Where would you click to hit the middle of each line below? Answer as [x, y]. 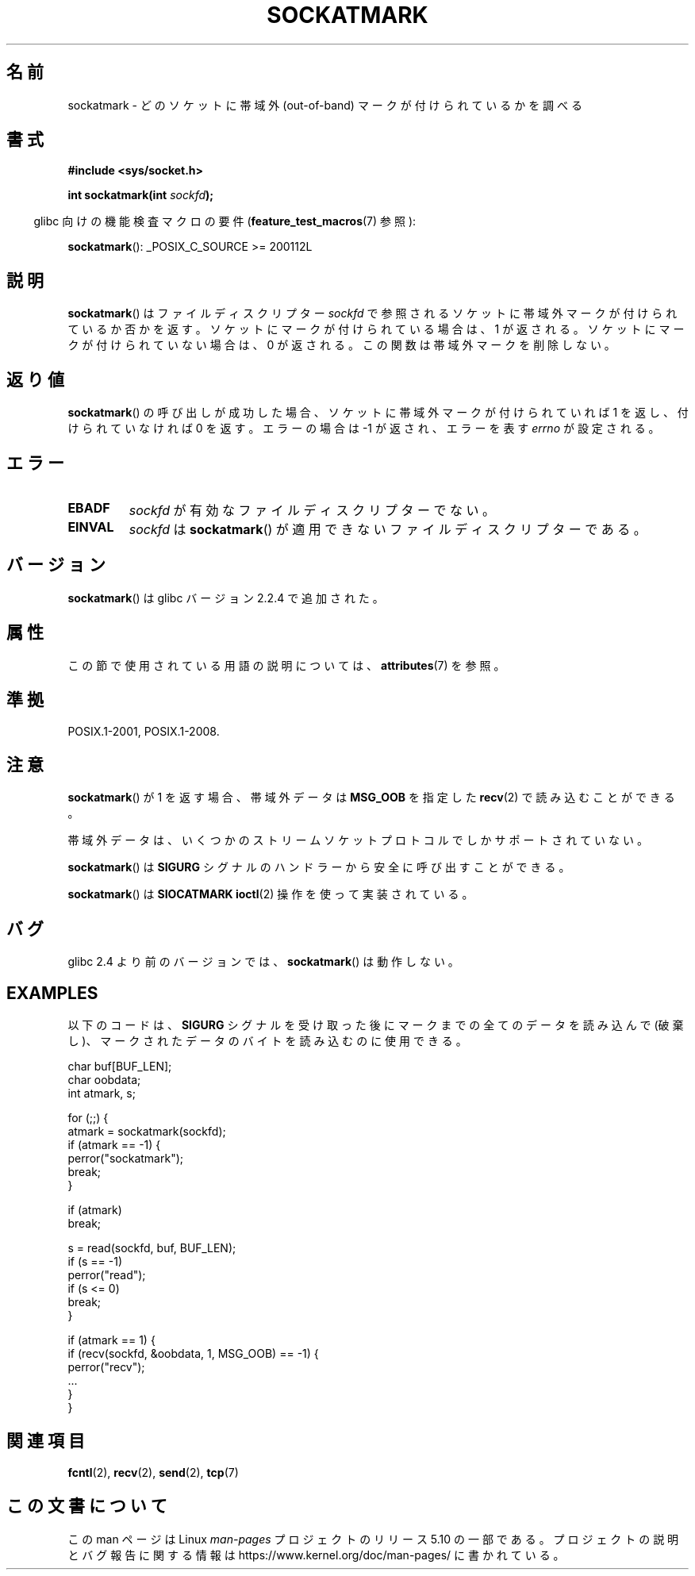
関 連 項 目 [46, 1441]
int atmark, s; [102, 1094]
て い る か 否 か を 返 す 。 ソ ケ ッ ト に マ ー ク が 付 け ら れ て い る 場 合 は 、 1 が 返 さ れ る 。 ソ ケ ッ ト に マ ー [376, 329]
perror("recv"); [106, 1367]
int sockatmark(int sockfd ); [141, 195]
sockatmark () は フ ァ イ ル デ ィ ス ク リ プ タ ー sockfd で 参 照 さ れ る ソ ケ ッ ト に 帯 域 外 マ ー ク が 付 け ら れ [372, 313]
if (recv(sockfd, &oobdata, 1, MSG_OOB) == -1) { [193, 1354]
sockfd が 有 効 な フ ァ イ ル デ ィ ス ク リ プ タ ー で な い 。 [312, 510]
